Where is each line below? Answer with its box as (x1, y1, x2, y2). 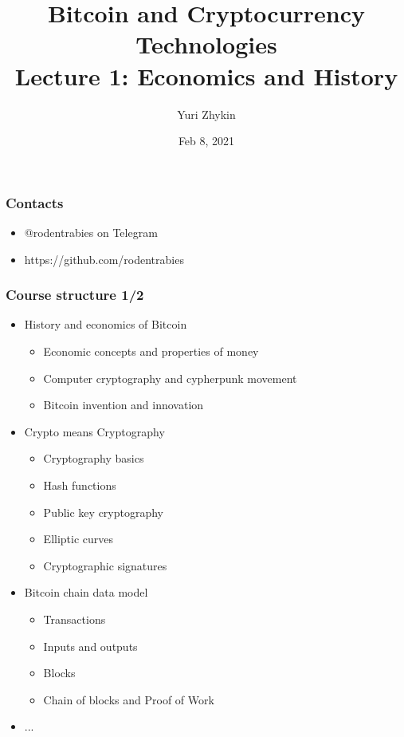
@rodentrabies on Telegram (24, 223, 158, 240)
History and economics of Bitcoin (24, 316, 187, 333)
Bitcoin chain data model (24, 584, 148, 601)
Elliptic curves (43, 530, 114, 547)
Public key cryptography (43, 503, 164, 520)
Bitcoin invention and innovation (43, 396, 204, 413)
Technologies (135, 28, 277, 61)
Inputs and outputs (43, 637, 138, 654)
